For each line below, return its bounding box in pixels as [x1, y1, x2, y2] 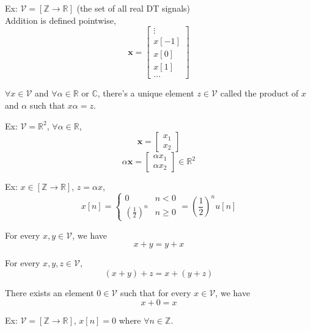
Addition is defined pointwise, [5, 13, 116, 26]
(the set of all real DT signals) [76, 2, 190, 14]
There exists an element [5, 286, 94, 299]
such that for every [120, 286, 191, 299]
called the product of [220, 87, 299, 100]
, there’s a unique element [97, 87, 194, 100]
